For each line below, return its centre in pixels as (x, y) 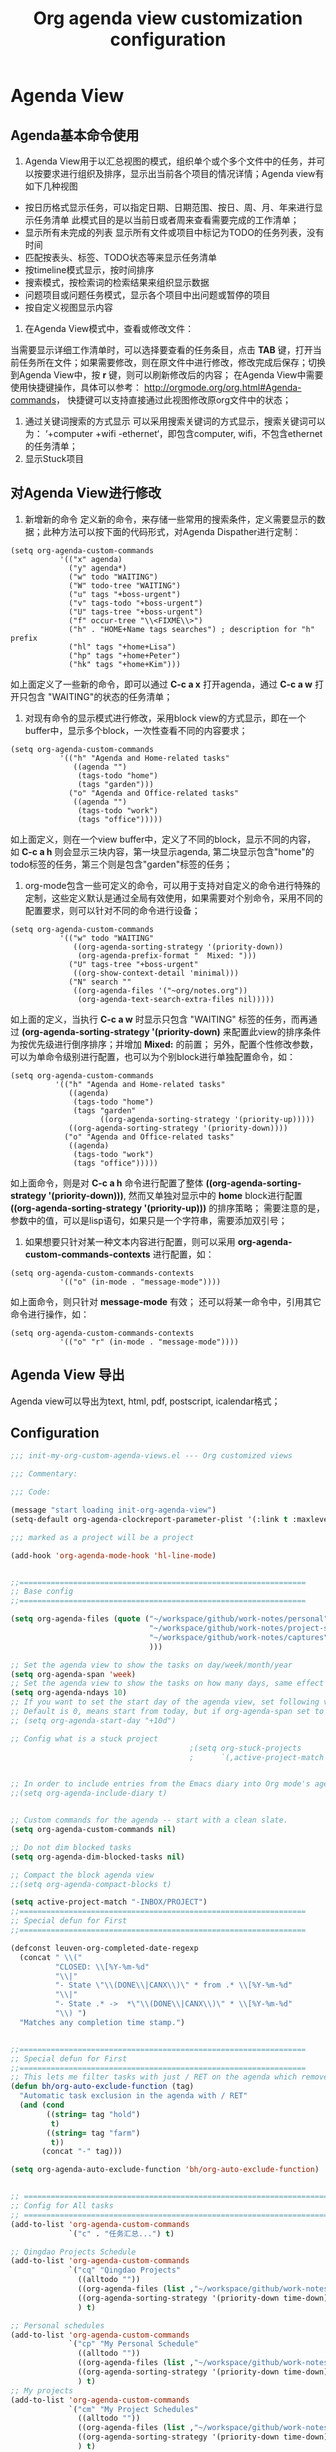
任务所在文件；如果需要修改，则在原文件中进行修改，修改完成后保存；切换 (172, 362)
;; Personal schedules (57, 2325)
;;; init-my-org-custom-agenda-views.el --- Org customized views (151, 1456)
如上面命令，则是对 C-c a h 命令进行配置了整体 (107, 1183)
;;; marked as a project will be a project (102, 1537)
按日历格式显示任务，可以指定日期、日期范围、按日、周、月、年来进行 (169, 207)
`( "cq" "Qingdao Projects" (125, 2270)
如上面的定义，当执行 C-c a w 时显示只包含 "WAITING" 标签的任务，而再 (159, 1019)
